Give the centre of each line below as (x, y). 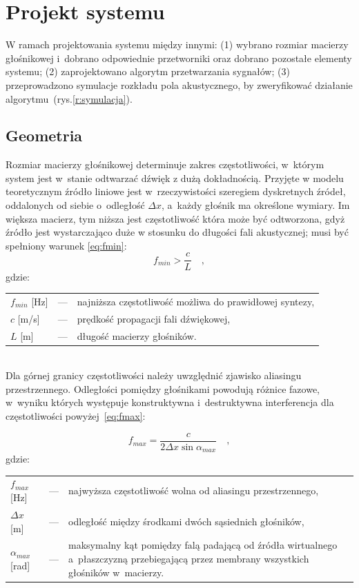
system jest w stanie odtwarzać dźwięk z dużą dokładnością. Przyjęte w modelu (175, 178)
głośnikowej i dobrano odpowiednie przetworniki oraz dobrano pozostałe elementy (179, 58)
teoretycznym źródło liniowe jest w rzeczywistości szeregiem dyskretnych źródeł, (176, 191)
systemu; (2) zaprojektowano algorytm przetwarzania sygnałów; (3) (148, 71)
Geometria (44, 135)
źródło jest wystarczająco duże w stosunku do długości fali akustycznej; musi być (177, 232)
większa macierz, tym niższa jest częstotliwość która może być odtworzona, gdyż (175, 218)
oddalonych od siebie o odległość (75, 205)
